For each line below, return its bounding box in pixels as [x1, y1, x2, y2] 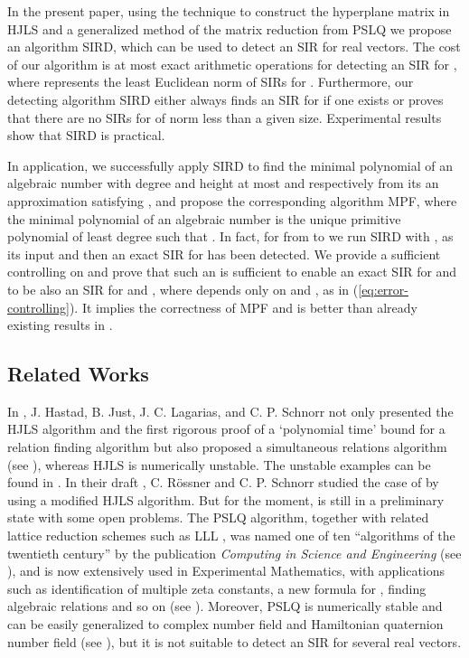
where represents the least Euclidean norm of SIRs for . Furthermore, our [7, 72, 414, 91]
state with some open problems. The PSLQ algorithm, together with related [7, 508, 429, 527]
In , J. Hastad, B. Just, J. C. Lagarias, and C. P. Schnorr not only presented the [7, 401, 454, 420]
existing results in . [7, 315, 113, 334]
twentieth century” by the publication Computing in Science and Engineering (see [7, 543, 462, 562]
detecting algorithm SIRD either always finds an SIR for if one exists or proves [7, 89, 444, 108]
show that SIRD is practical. [7, 126, 165, 145]
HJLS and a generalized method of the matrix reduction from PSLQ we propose [7, 19, 452, 38]
